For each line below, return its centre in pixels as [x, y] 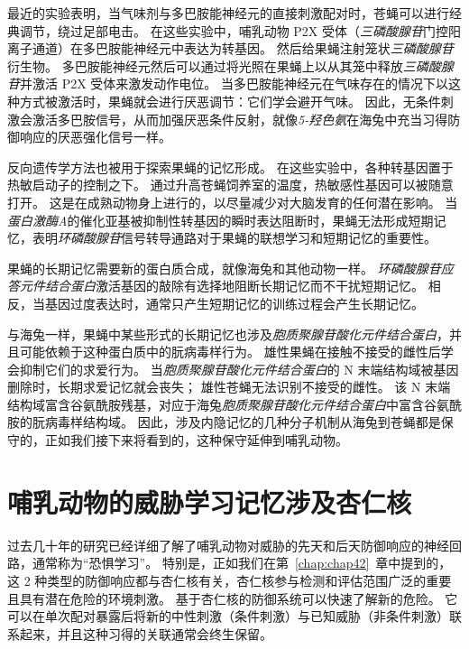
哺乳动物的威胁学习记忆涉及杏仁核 [210, 501]
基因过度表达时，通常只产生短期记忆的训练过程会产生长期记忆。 [234, 303]
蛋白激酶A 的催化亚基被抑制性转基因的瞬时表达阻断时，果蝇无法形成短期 [221, 220]
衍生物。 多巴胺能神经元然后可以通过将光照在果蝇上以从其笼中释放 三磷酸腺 [230, 65]
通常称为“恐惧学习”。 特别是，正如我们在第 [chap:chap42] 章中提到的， [242, 563]
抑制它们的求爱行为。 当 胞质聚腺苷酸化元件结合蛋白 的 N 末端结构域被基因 [239, 369]
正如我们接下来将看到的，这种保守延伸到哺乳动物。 [196, 440]
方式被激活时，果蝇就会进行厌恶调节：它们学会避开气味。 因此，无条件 [230, 101]
